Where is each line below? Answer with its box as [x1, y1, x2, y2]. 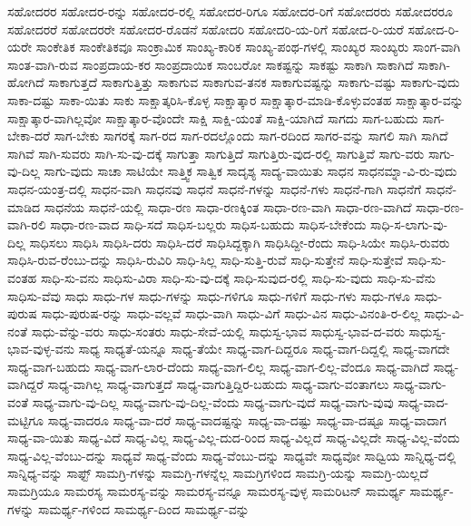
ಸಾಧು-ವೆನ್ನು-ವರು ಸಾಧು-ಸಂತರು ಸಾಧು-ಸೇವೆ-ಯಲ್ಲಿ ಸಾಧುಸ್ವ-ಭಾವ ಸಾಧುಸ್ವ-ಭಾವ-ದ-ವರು [31, 321, 405, 340]
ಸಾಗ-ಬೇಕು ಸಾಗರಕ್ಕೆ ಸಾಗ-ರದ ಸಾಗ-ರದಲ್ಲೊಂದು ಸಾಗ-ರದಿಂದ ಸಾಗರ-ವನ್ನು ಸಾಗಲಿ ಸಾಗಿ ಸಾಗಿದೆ [54, 126, 448, 145]
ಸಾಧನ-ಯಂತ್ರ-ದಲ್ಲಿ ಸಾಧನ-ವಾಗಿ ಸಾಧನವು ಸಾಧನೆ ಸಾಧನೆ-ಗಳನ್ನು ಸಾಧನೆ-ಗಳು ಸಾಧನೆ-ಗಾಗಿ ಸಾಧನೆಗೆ [7, 179, 422, 198]
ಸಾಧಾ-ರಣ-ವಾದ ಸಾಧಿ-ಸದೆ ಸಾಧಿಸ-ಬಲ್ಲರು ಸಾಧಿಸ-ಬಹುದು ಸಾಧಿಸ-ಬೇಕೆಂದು [50, 215, 367, 234]
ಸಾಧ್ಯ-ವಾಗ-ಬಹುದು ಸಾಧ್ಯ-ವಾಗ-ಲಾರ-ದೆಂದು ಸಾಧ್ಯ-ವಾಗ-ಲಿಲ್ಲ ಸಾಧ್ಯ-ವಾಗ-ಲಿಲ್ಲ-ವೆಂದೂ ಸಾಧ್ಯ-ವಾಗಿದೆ [7, 356, 429, 375]
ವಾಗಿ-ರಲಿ [7, 215, 46, 234]
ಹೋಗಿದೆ [7, 73, 44, 92]
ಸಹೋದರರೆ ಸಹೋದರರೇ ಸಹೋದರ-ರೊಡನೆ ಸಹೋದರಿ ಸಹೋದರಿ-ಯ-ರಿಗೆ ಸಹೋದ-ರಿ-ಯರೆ [7, 19, 404, 38]
